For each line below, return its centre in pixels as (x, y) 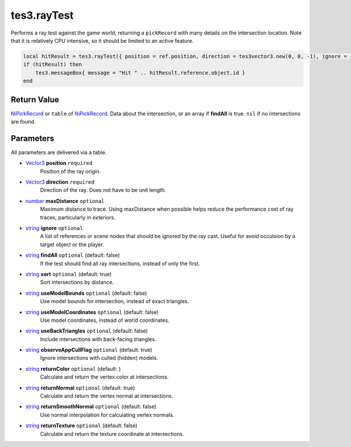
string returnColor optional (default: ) (73, 369)
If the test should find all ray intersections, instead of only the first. (120, 263)
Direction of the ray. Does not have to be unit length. (103, 190)
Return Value (35, 99)
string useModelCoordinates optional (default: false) (92, 312)
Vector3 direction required (60, 182)
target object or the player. (72, 244)
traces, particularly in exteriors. (78, 217)
